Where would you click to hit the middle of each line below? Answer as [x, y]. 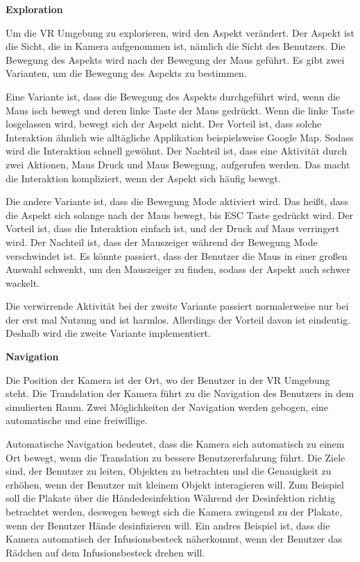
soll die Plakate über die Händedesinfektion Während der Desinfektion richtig [171, 498]
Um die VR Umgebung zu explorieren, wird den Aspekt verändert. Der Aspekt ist [180, 32]
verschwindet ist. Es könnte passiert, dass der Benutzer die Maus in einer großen [177, 255]
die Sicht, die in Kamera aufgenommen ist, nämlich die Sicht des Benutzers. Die [175, 46]
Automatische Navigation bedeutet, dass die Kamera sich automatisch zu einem [175, 444]
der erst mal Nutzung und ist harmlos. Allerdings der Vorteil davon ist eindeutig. [178, 319]
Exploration [34, 9]
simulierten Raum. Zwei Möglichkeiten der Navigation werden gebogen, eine [167, 406]
